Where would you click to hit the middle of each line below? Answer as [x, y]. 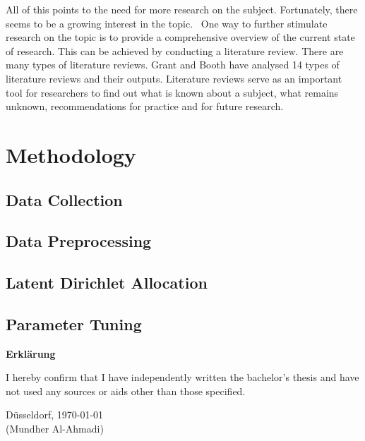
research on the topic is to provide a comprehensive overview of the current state [180, 37]
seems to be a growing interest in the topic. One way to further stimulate [167, 23]
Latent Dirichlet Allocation [107, 283]
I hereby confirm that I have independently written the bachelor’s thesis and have [182, 377]
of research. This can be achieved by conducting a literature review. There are [175, 50]
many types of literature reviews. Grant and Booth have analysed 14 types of [173, 65]
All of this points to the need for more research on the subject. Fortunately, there [182, 9]
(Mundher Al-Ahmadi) [55, 429]
